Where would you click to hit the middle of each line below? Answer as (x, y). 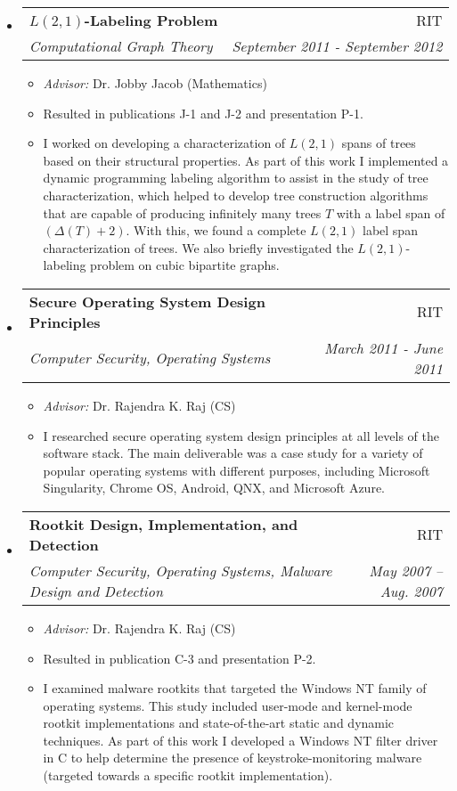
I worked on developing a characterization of (164, 143)
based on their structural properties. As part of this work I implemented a (246, 160)
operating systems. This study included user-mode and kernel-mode (228, 705)
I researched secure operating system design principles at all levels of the (241, 435)
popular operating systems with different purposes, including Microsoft (237, 470)
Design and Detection (96, 591)
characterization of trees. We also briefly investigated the (198, 247)
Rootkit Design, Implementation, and (163, 524)
